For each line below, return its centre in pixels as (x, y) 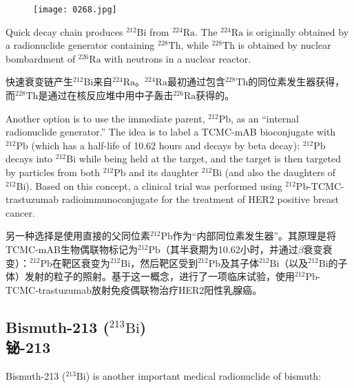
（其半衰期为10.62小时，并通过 (229, 249)
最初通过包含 (196, 82)
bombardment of (41, 58)
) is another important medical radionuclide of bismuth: (204, 375)
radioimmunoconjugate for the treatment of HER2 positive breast (200, 199)
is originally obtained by (298, 31)
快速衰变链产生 (39, 82)
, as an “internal (265, 118)
